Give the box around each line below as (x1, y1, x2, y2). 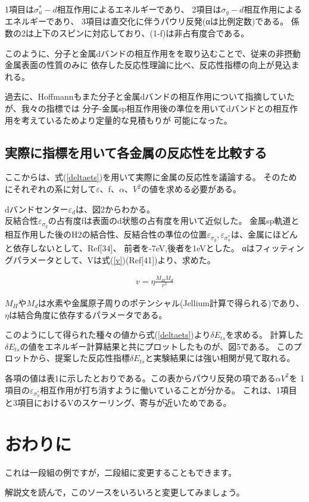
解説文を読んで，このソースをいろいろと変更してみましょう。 (5, 486, 245, 498)
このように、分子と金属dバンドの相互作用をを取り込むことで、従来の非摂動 (5, 47, 301, 59)
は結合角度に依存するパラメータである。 (8, 308, 167, 321)
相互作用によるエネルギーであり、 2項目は (57, 3, 221, 15)
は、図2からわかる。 (75, 202, 155, 215)
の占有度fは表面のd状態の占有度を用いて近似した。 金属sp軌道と (48, 214, 299, 227)
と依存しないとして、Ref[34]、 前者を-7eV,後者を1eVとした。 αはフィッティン (5, 241, 304, 254)
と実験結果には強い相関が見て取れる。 (145, 352, 295, 364)
